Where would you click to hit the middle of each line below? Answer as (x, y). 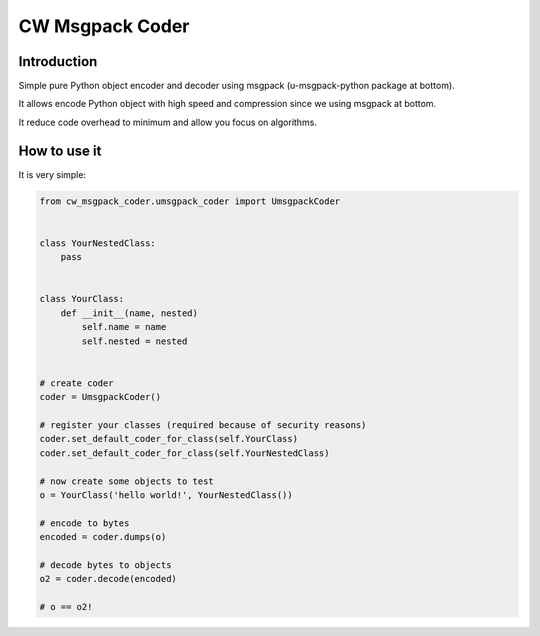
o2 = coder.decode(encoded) (108, 579)
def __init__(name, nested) (129, 313)
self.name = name (124, 327)
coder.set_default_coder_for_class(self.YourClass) (169, 439)
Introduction (58, 61)
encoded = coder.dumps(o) (103, 537)
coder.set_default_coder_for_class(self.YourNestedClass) (184, 453)
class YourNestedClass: (98, 243)
